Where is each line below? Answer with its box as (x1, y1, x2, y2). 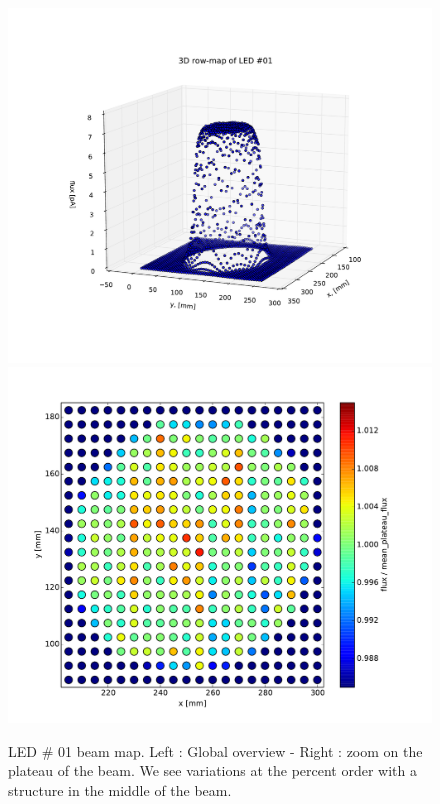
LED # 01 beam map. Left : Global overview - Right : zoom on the (8, 740, 423, 761)
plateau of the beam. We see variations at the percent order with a (8, 760, 418, 781)
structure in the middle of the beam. (8, 779, 232, 800)
